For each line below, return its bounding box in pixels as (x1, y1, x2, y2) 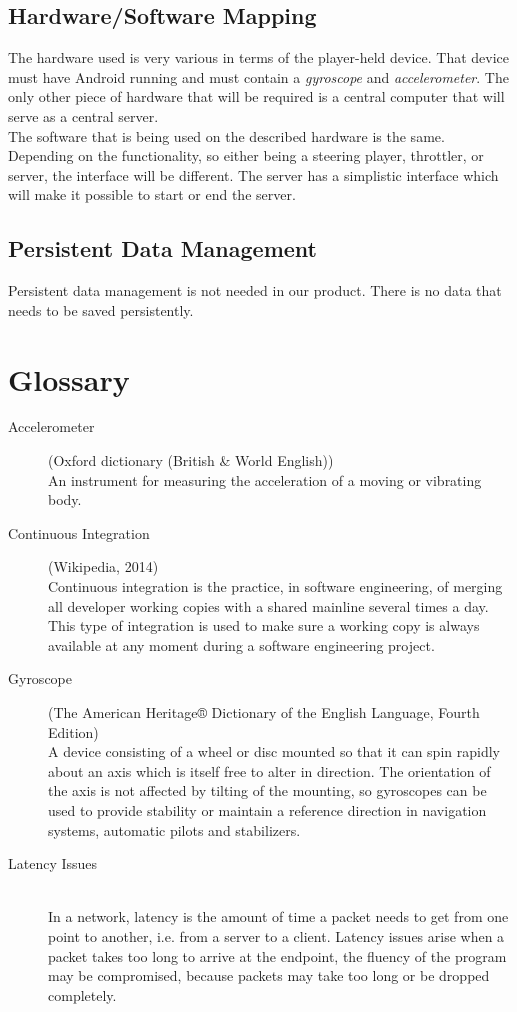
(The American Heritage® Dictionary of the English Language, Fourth (48, 702, 480, 722)
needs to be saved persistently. (8, 299, 194, 320)
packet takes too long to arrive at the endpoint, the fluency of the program (48, 945, 507, 966)
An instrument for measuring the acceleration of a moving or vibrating (48, 469, 482, 490)
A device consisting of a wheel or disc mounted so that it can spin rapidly (48, 741, 500, 762)
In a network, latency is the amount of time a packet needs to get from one (48, 906, 509, 927)
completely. (48, 984, 117, 1005)
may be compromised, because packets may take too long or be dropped (48, 965, 490, 986)
